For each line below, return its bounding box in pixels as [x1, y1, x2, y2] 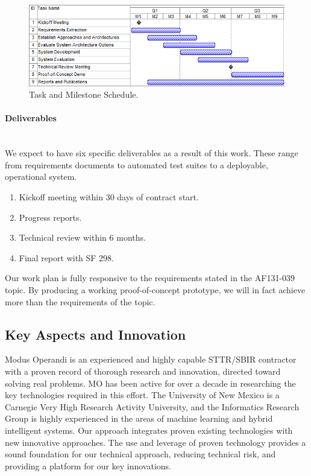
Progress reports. [19, 211, 82, 223]
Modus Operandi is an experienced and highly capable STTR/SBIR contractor [5, 353, 297, 366]
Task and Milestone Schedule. [29, 88, 139, 101]
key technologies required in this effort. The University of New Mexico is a [5, 389, 280, 401]
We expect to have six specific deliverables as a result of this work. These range [5, 147, 298, 159]
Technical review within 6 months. [19, 231, 146, 244]
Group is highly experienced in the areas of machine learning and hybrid [5, 412, 273, 425]
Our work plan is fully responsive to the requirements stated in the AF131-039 [5, 271, 295, 284]
